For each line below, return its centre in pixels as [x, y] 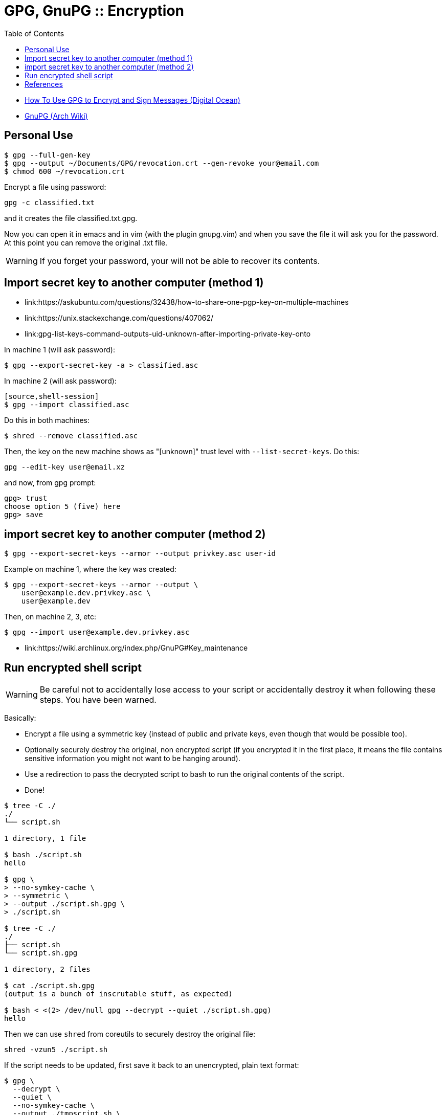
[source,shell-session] [52, 397]
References [44, 84]
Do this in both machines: [47, 420]
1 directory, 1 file [45, 839]
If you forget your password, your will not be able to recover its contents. [180, 261]
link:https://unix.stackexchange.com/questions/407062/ [119, 318]
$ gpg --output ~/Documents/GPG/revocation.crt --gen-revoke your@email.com [162, 163]
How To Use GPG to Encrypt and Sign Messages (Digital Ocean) [132, 100]
